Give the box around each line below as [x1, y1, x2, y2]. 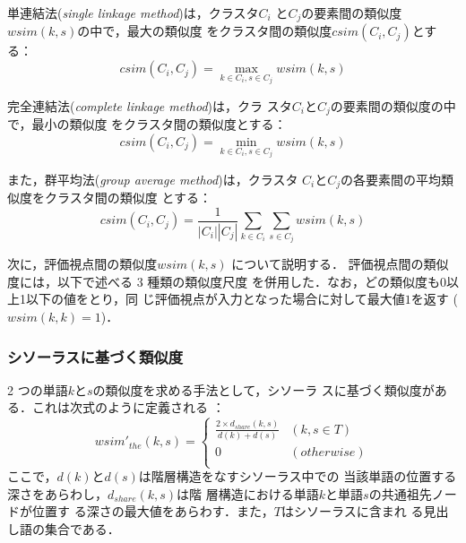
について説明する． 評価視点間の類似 [231, 254, 449, 273]
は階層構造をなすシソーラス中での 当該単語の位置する [138, 467, 457, 486]
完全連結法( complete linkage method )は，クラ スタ [7, 96, 292, 115]
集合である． [44, 520, 120, 539]
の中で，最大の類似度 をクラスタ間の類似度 [77, 22, 332, 40]
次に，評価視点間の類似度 [7, 254, 158, 273]
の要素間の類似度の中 [330, 96, 456, 115]
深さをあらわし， [7, 484, 108, 503]
